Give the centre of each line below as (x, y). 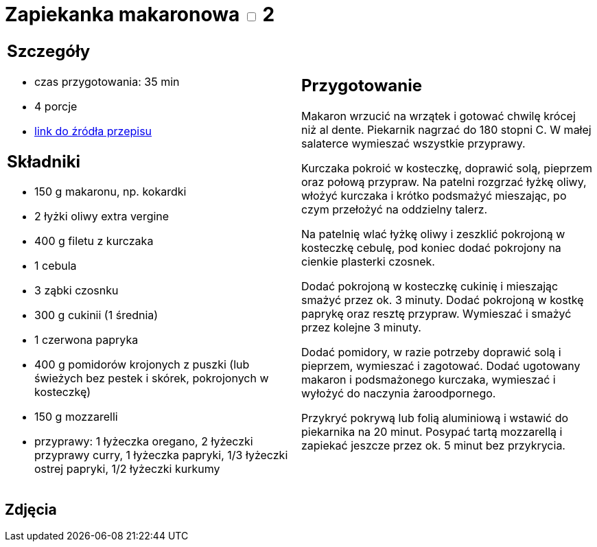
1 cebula (56, 266)
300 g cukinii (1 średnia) (96, 315)
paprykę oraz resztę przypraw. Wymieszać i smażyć (436, 314)
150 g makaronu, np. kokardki (110, 192)
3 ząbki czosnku (77, 291)
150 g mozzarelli (76, 417)
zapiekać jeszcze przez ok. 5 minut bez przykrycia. (433, 446)
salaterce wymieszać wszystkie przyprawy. (413, 144)
